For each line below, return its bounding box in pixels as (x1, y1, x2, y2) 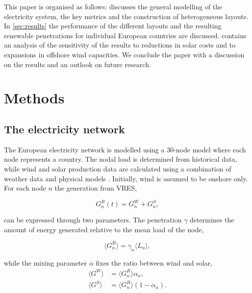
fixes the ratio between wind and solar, (96, 257, 213, 268)
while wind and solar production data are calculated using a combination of (4, 163, 231, 173)
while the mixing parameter (4, 257, 87, 268)
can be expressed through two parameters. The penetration (4, 215, 182, 225)
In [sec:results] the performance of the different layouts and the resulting (4, 21, 222, 31)
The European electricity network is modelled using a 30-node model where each (4, 144, 246, 154)
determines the (190, 215, 234, 225)
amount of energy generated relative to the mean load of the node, (4, 224, 204, 234)
